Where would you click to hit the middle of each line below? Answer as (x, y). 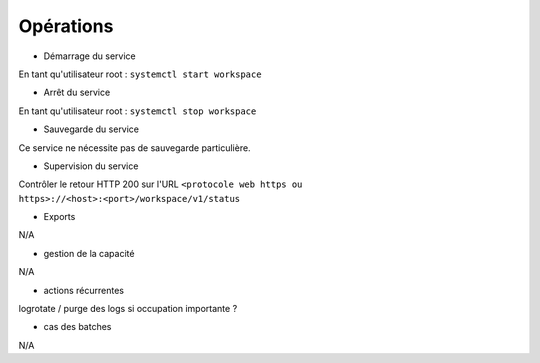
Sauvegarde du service (91, 129)
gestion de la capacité (89, 253)
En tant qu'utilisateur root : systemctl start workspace (140, 74)
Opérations (66, 26)
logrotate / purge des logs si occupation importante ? (128, 309)
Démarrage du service (89, 56)
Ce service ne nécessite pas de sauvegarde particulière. (134, 147)
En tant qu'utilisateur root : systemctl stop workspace (137, 111)
